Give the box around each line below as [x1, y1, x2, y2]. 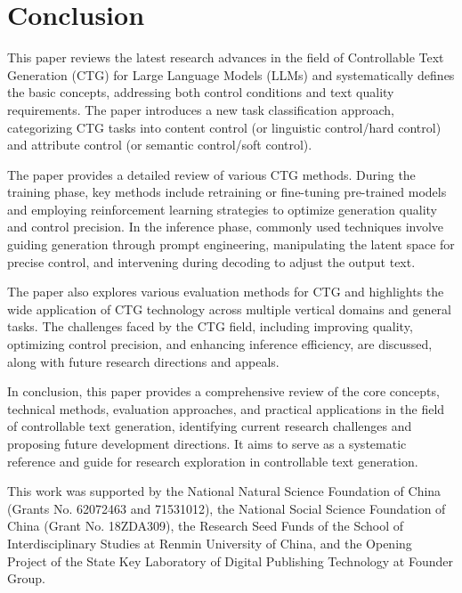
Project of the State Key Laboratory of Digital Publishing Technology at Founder [7, 551, 454, 570]
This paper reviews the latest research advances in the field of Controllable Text [7, 48, 444, 67]
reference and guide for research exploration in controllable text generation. [7, 451, 418, 470]
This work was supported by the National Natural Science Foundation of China [7, 482, 442, 500]
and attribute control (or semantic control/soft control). [7, 135, 312, 154]
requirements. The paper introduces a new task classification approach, [7, 100, 394, 118]
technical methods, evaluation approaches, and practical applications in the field [7, 399, 445, 418]
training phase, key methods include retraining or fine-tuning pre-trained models [7, 183, 447, 201]
